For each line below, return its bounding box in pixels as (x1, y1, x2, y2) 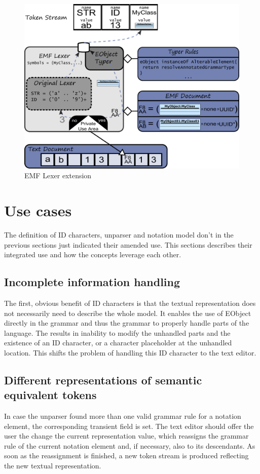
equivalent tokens (4, 387, 97, 403)
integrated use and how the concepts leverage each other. (4, 249, 181, 260)
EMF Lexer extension (24, 170, 92, 181)
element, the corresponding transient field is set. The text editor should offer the (4, 420, 254, 431)
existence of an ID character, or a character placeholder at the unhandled (4, 337, 232, 348)
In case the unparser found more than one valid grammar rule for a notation (4, 411, 241, 421)
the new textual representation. (4, 460, 101, 471)
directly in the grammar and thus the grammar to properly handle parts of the (4, 318, 249, 328)
